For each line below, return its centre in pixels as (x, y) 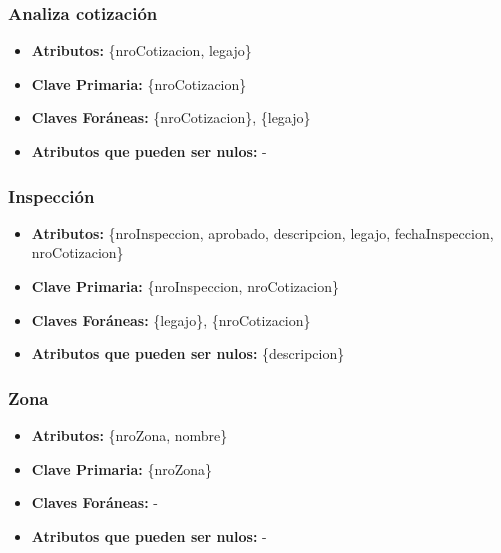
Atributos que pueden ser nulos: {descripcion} (188, 353)
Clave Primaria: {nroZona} (122, 468)
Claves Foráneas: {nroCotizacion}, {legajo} (171, 117)
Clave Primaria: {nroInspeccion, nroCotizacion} (185, 286)
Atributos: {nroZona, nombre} (129, 435)
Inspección (51, 195)
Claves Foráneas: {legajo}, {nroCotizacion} (171, 319)
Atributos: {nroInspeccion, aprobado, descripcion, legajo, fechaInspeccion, (262, 232)
